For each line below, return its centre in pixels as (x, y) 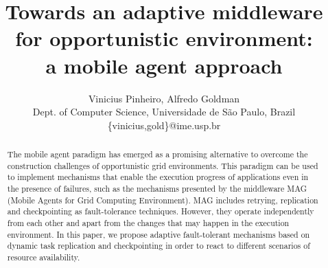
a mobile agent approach (164, 65)
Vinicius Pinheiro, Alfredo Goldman (164, 98)
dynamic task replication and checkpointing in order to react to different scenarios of (159, 246)
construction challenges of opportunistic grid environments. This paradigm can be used (163, 165)
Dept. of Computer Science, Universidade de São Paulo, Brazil (164, 112)
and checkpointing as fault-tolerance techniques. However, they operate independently (161, 211)
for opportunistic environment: (164, 38)
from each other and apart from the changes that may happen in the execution (148, 223)
